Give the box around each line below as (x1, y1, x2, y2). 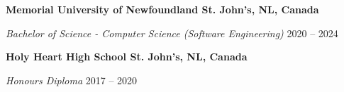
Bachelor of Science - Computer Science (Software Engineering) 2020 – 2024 (6, 25, 338, 40)
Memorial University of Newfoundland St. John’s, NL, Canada (6, 2, 319, 16)
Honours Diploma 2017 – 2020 (6, 72, 138, 87)
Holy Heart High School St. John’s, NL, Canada (6, 49, 248, 64)
